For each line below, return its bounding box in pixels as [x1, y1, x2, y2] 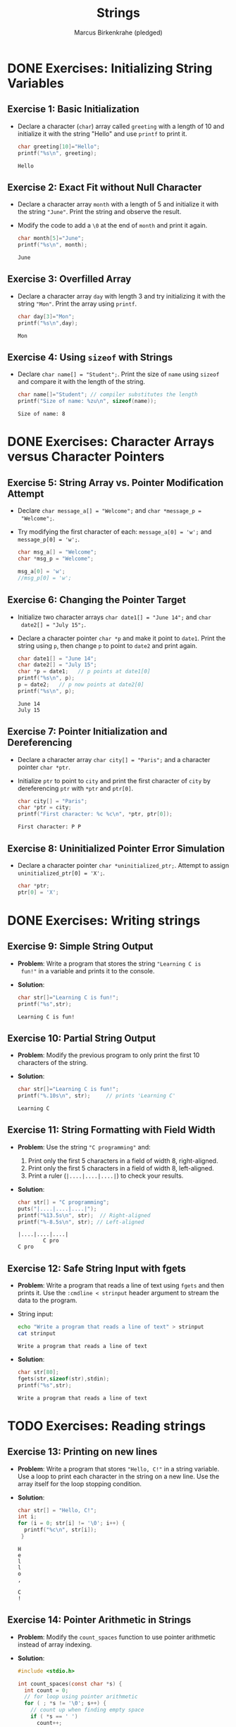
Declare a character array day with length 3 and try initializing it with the [17, 292, 225, 300]
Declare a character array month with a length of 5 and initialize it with [17, 200, 219, 208]
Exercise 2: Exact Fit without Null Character [7, 181, 202, 193]
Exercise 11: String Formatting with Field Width [7, 1124, 216, 1136]
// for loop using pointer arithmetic [24, 1693, 138, 1700]
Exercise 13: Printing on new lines [7, 1446, 158, 1458]
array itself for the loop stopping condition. [17, 1479, 142, 1488]
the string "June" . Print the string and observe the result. [17, 208, 182, 216]
